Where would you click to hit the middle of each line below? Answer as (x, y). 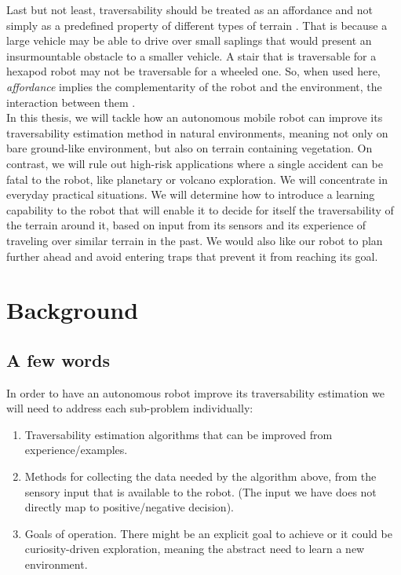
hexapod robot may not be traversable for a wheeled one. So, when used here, (193, 71)
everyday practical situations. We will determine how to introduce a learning (191, 194)
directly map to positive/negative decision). (129, 507)
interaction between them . (71, 102)
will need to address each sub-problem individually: (130, 408)
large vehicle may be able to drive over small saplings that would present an (189, 40)
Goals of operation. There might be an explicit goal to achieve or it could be (208, 533)
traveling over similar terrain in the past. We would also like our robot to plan (195, 240)
